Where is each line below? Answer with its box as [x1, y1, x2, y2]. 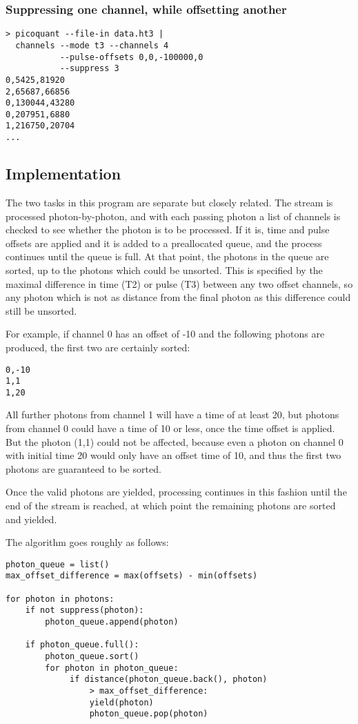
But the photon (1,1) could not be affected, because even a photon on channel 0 [6, 434, 344, 449]
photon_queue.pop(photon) [89, 709, 208, 719]
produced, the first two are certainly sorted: [6, 340, 190, 354]
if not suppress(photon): [25, 605, 144, 616]
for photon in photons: [6, 594, 115, 604]
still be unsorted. [6, 303, 77, 317]
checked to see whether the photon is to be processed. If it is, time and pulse [6, 222, 330, 237]
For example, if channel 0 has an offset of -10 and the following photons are [6, 326, 325, 341]
